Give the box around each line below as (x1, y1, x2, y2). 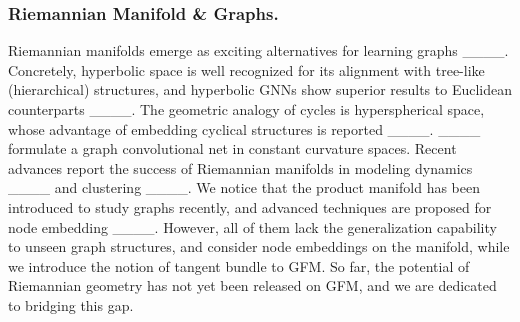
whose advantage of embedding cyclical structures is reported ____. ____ (8, 118, 481, 139)
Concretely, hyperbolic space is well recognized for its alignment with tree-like (8, 59, 485, 80)
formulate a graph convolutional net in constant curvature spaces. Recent (8, 138, 457, 159)
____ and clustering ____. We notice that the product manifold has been (8, 177, 480, 198)
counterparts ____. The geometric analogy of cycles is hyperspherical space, (8, 99, 485, 119)
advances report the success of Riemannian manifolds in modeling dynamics (8, 157, 473, 178)
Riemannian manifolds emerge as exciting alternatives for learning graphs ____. (8, 40, 509, 61)
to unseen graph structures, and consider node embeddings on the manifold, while (8, 236, 510, 257)
